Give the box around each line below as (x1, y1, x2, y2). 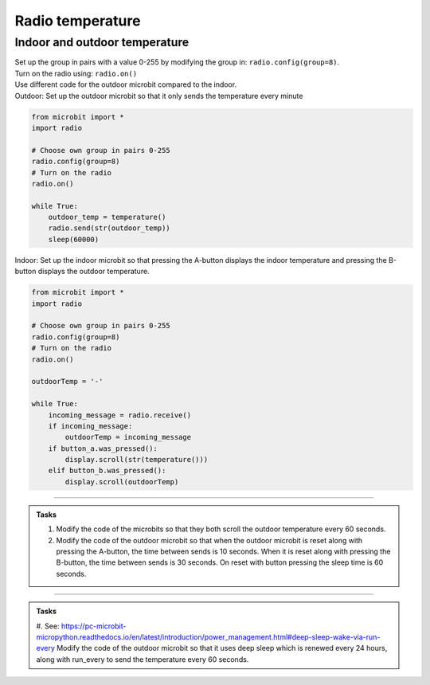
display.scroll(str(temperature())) (64, 455, 209, 464)
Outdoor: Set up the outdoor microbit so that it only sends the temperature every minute (14, 91, 303, 100)
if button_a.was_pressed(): (48, 444, 158, 453)
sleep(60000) (48, 235, 100, 244)
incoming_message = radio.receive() (48, 410, 191, 420)
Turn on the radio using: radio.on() (14, 68, 138, 78)
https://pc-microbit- (61, 621, 127, 631)
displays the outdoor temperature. (37, 267, 150, 276)
